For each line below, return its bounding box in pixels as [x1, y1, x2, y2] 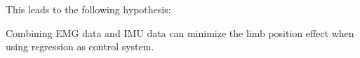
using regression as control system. [6, 39, 154, 54]
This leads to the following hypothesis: [6, 2, 171, 16]
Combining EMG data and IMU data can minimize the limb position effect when [6, 25, 354, 40]
